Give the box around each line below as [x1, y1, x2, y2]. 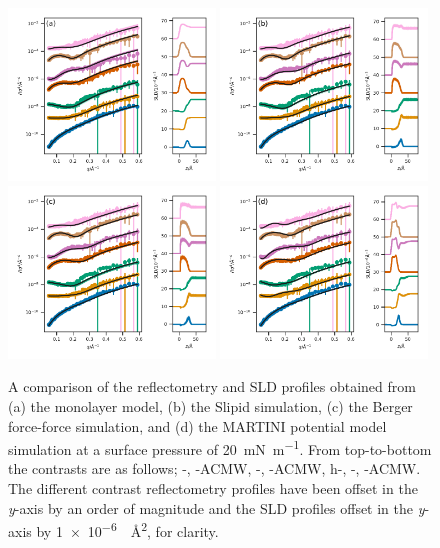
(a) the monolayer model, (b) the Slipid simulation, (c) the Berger [8, 396, 413, 417]
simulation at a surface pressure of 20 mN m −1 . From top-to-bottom [8, 436, 432, 459]
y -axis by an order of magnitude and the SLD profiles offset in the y [8, 497, 425, 518]
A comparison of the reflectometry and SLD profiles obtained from [8, 376, 416, 397]
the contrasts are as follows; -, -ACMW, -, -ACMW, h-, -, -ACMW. [8, 458, 421, 479]
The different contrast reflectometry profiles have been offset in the [8, 478, 418, 499]
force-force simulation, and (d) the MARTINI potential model [8, 415, 387, 436]
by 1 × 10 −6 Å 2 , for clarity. [36, 518, 219, 541]
